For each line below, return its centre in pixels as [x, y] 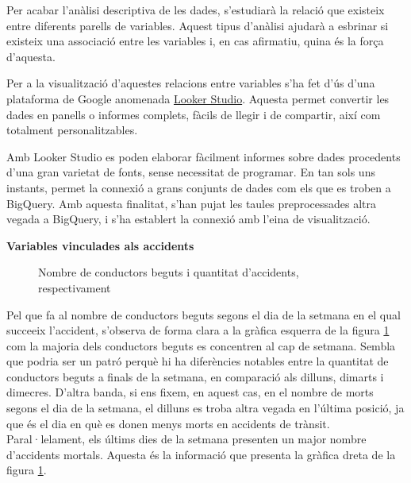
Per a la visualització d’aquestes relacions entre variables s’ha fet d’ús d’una [191, 83]
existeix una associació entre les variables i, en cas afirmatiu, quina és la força [195, 41]
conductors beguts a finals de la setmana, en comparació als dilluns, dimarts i [195, 376]
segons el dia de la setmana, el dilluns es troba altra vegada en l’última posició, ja [205, 408]
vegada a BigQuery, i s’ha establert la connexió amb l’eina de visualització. [188, 219]
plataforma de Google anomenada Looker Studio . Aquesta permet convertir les [198, 98]
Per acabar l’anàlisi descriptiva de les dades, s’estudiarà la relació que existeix [196, 10]
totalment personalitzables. [72, 130]
